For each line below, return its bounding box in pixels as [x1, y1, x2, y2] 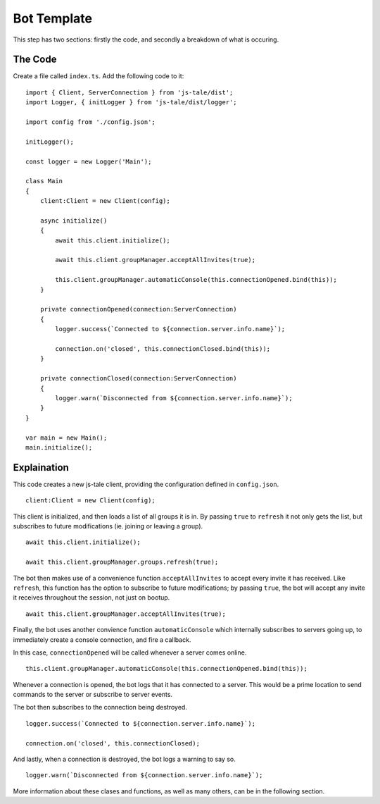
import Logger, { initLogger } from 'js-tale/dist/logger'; [25, 99, 237, 106]
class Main [25, 177, 63, 185]
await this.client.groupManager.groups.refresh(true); [25, 558, 219, 567]
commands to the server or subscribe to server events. [13, 691, 172, 699]
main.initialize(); [25, 443, 93, 451]
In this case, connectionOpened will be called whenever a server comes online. [13, 648, 247, 657]
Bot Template [13, 11, 93, 26]
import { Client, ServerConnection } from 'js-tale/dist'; [25, 88, 234, 97]
